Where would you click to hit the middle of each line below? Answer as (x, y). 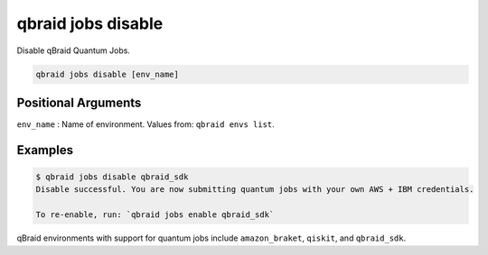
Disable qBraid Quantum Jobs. (74, 50)
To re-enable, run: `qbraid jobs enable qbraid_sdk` (155, 215)
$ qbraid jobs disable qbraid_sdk (112, 177)
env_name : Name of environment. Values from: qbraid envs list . (145, 124)
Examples (45, 150)
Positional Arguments (79, 102)
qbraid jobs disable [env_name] (108, 74)
